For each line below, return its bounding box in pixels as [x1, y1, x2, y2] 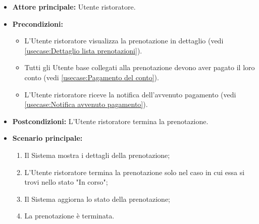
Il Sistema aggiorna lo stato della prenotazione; [24, 193, 170, 204]
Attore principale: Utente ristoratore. [12, 2, 136, 12]
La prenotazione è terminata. [24, 210, 115, 221]
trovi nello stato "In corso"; [24, 177, 108, 187]
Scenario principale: [12, 133, 83, 143]
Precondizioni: [12, 18, 63, 29]
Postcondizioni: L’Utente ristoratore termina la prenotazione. [12, 116, 209, 126]
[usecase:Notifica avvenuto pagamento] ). [24, 99, 148, 109]
